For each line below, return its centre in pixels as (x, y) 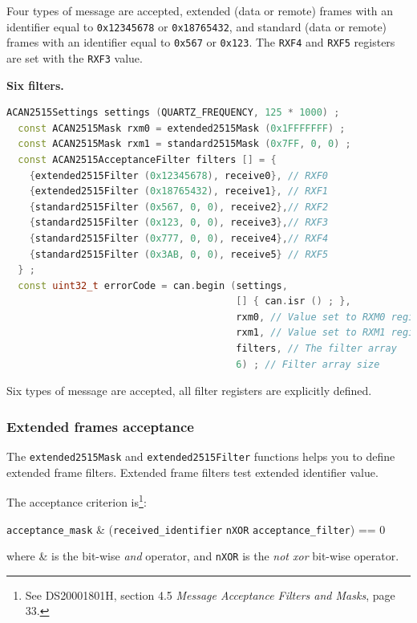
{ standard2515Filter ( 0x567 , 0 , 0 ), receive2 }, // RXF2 (179, 207)
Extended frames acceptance (100, 426)
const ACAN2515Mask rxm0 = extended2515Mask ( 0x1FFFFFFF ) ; (182, 128)
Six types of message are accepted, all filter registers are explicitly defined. (189, 391)
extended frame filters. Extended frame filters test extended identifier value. (192, 472)
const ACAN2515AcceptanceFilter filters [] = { (147, 159)
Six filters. (35, 85)
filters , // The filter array (316, 349)
